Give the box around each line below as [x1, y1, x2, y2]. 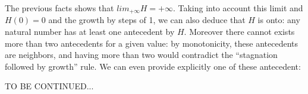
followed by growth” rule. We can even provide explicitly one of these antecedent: [5, 60, 301, 72]
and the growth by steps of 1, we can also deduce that [48, 14, 246, 26]
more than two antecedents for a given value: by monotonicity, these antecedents [5, 37, 298, 49]
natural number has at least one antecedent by [5, 25, 175, 38]
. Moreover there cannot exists [184, 25, 295, 38]
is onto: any [257, 14, 300, 26]
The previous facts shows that [5, 2, 114, 14]
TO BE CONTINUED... [5, 80, 94, 92]
